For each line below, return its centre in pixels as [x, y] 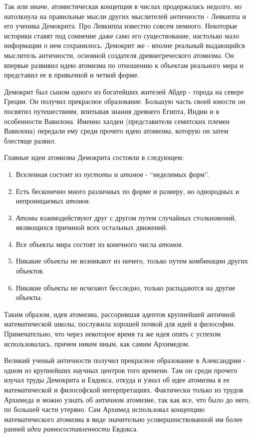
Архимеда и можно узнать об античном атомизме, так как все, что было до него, [127, 399]
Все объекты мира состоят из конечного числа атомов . [100, 244]
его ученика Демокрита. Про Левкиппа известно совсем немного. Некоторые [121, 26]
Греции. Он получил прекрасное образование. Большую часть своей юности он [125, 101]
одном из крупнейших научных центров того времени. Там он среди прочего [121, 370]
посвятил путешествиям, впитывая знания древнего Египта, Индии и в [112, 111]
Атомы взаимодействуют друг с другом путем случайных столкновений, [126, 217]
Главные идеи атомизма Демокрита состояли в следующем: [94, 157]
